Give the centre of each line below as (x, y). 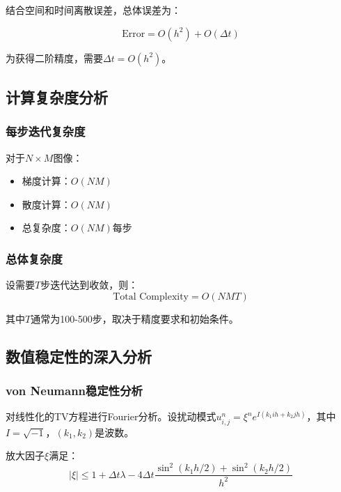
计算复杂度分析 (57, 97)
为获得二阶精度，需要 (54, 57)
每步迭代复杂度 (46, 131)
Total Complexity (151, 297)
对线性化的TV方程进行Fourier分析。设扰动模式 (111, 416)
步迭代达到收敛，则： (89, 285)
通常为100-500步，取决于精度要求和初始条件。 (135, 318)
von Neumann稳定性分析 (74, 391)
